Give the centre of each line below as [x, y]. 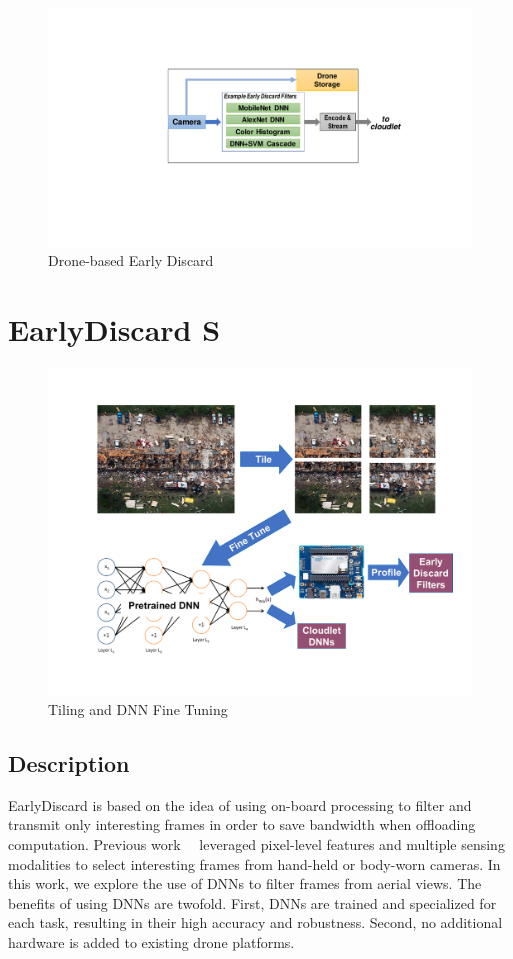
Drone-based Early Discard [131, 260]
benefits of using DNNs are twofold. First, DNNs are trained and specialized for [252, 902]
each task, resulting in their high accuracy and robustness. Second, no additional [255, 922]
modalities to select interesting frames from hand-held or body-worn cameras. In [254, 863]
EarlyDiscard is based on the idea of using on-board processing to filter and [240, 804]
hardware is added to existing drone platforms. [151, 941]
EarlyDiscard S [114, 328]
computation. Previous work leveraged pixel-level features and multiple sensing [256, 843]
